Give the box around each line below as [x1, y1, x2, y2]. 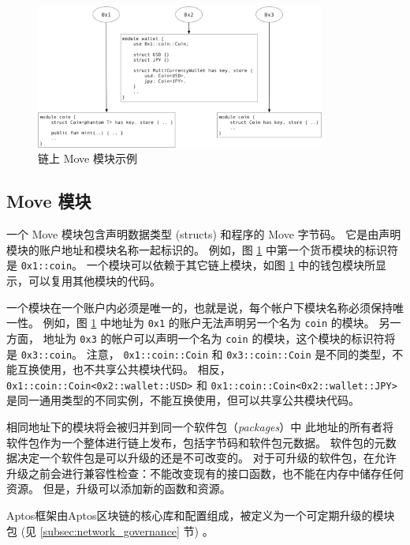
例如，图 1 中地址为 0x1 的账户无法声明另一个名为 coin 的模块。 [43, 314, 375, 331]
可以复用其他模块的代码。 [28, 272, 161, 289]
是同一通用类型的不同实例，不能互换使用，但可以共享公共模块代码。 [6, 392, 360, 408]
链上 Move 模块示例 [38, 150, 137, 167]
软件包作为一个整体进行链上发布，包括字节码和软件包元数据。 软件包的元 [6, 434, 386, 450]
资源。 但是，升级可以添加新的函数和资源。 [6, 480, 231, 497]
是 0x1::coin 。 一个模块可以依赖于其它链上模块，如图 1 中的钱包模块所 [6, 257, 376, 273]
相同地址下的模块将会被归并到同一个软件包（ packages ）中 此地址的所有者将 [6, 419, 393, 435]
